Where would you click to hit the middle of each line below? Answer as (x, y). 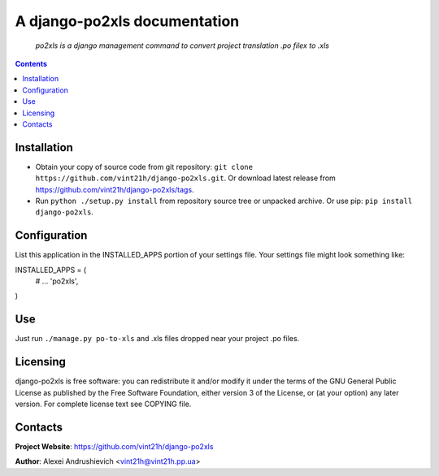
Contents (31, 63)
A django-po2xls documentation (127, 21)
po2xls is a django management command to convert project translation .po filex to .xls (182, 45)
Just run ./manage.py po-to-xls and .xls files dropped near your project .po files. (157, 339)
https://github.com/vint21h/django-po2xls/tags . (115, 189)
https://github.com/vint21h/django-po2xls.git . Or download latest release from (186, 178)
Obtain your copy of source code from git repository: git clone (144, 167)
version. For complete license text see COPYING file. (103, 404)
